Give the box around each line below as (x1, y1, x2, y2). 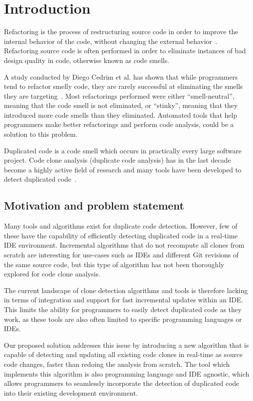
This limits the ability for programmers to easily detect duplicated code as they (4, 304, 242, 314)
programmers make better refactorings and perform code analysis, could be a (4, 119, 234, 129)
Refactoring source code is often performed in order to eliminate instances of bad (4, 45, 246, 56)
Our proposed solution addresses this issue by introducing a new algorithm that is (4, 339, 249, 350)
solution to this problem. (4, 129, 78, 139)
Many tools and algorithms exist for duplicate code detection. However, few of (4, 221, 237, 231)
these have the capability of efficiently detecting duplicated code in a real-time (4, 230, 238, 240)
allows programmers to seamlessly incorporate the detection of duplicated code (4, 378, 239, 388)
